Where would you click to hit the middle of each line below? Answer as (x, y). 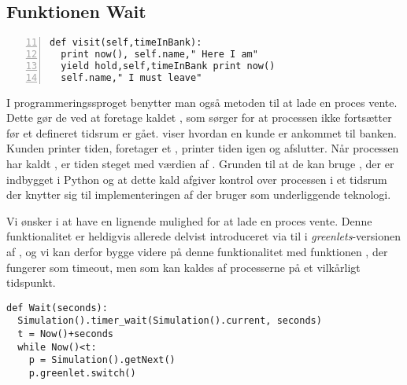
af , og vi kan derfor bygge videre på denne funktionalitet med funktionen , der (197, 252)
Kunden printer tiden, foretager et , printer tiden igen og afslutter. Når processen (203, 148)
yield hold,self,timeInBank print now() (168, 66)
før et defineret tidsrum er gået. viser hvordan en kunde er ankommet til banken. (202, 132)
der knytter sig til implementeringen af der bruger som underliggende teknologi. (199, 194)
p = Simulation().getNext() (102, 360)
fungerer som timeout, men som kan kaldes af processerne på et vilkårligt (183, 267)
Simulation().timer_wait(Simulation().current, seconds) (170, 321)
